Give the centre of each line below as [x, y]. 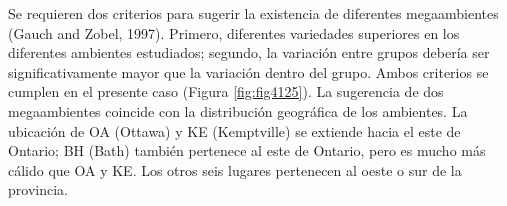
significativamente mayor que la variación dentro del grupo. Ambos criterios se [248, 71]
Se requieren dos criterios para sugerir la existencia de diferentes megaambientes [253, 13]
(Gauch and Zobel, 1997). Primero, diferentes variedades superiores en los [234, 32]
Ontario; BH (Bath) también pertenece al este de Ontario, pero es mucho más [247, 150]
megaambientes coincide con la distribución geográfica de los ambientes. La [238, 110]
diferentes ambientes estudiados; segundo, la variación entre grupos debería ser [249, 52]
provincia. [38, 189]
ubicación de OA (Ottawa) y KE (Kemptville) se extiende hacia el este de [234, 130]
